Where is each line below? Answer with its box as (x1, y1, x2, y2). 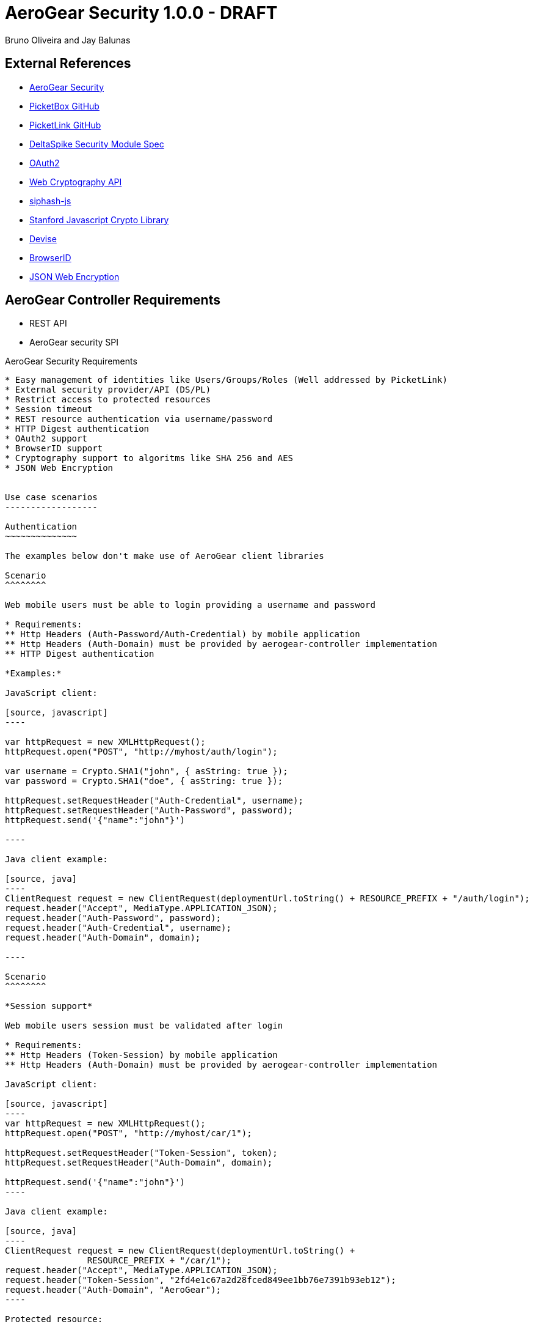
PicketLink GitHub (29, 119, 101, 130)
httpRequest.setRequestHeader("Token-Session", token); (5, 1148, 278, 1158)
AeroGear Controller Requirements (5, 292, 220, 308)
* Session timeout (5, 404, 93, 415)
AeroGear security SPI (29, 337, 119, 348)
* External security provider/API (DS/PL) (5, 385, 211, 395)
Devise (29, 233, 57, 244)
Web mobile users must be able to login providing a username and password (5, 600, 375, 610)
